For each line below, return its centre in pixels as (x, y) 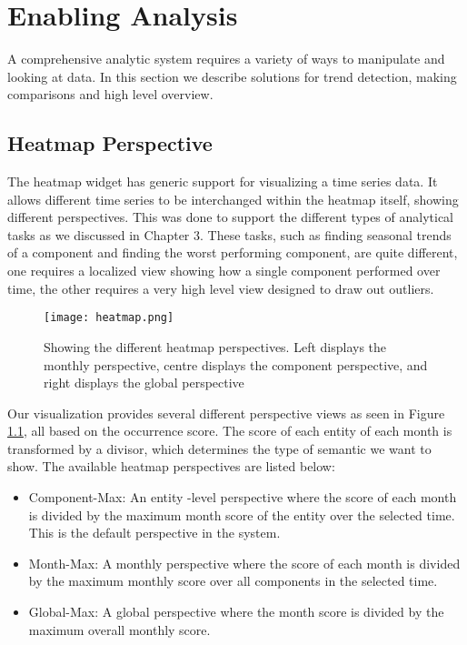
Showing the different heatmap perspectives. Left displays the (215, 346)
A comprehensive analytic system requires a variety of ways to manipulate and (226, 59)
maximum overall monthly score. (119, 629)
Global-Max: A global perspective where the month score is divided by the (236, 612)
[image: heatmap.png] (109, 318)
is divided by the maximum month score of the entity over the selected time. (242, 514)
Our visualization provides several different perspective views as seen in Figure (226, 413)
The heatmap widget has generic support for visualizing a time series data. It (223, 181)
